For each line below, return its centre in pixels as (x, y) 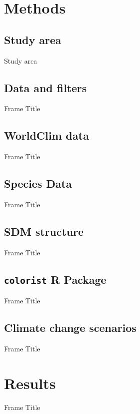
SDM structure (44, 231)
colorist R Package (55, 279)
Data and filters (46, 87)
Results (30, 383)
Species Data (38, 183)
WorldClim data (47, 135)
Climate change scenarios (70, 328)
